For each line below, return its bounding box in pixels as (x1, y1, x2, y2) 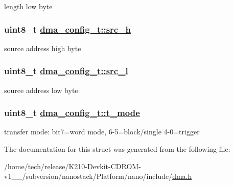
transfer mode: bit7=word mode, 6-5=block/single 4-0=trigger (4, 126, 200, 137)
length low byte (4, 1, 53, 11)
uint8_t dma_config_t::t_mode (4, 106, 140, 119)
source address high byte (4, 42, 81, 53)
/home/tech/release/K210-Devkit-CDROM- (4, 160, 141, 171)
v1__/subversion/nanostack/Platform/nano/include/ (4, 171, 173, 181)
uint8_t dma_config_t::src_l (4, 64, 128, 77)
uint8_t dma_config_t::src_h (4, 22, 131, 35)
